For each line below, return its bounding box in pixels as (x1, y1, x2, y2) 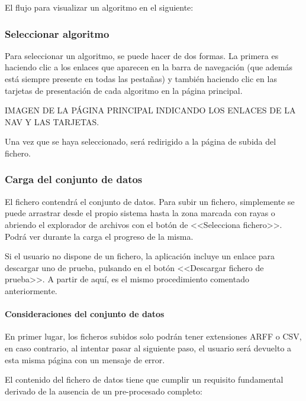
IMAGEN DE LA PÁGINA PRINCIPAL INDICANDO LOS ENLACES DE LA (5, 104, 296, 116)
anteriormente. (5, 284, 57, 296)
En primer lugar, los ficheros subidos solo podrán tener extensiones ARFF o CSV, (5, 330, 302, 343)
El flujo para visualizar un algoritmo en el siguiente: (5, 1, 194, 13)
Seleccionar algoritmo (5, 26, 109, 41)
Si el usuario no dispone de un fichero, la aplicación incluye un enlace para (5, 250, 275, 262)
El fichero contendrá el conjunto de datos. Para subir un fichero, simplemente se (5, 195, 295, 207)
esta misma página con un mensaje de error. (5, 353, 165, 366)
